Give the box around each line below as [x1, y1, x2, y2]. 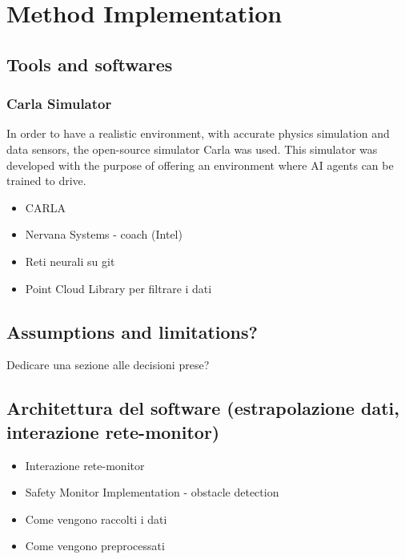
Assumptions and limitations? [6, 319, 258, 344]
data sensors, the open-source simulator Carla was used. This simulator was [6, 140, 378, 157]
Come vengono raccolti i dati [25, 510, 167, 527]
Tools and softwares [6, 51, 173, 76]
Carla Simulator [6, 94, 112, 114]
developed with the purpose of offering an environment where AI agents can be [6, 156, 394, 173]
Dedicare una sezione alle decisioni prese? [6, 356, 210, 373]
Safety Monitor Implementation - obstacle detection [25, 484, 279, 501]
